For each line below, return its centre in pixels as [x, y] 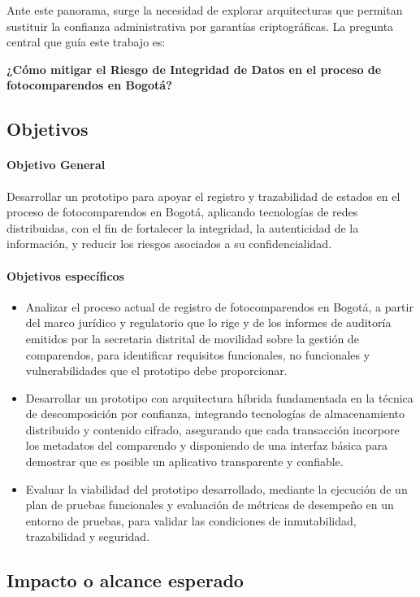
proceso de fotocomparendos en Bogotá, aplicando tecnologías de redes [182, 212]
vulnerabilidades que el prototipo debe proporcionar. [156, 370]
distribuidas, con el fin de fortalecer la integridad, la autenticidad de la [183, 227]
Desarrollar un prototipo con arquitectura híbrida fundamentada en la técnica [219, 397]
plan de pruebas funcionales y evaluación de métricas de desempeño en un [210, 505]
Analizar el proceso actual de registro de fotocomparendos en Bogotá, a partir [219, 306]
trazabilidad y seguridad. [88, 536]
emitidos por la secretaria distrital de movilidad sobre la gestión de [192, 338]
